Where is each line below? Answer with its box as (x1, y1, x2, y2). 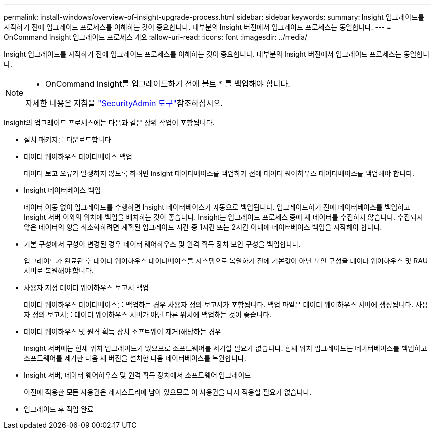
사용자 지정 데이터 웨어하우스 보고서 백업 (24, 283, 149, 292)
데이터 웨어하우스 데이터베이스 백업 (24, 152, 132, 161)
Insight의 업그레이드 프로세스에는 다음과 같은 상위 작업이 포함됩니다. (4, 118, 215, 127)
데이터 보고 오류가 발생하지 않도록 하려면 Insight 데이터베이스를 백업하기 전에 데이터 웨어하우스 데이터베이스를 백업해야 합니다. (24, 169, 415, 177)
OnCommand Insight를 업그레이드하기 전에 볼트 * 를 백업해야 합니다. (45, 79, 290, 88)
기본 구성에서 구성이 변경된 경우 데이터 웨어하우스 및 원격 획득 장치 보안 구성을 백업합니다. (24, 240, 301, 248)
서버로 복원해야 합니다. (24, 266, 94, 275)
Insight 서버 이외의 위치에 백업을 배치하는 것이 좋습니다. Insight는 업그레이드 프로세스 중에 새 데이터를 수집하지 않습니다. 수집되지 (24, 213, 423, 221)
